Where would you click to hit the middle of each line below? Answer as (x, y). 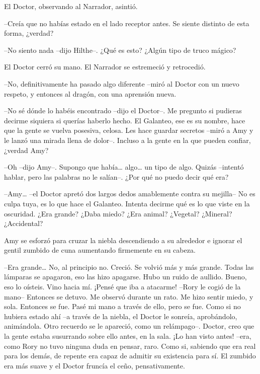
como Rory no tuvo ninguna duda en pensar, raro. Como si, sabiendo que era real (130, 346)
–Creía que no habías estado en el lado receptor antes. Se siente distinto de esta (127, 23)
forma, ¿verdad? (29, 33)
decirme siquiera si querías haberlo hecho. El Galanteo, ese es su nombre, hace (125, 120)
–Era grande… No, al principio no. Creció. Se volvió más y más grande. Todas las (129, 267)
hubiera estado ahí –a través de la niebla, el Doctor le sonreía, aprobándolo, (121, 316)
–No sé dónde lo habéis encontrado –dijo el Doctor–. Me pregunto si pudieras (123, 110)
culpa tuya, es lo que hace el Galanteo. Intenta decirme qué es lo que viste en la (127, 203)
